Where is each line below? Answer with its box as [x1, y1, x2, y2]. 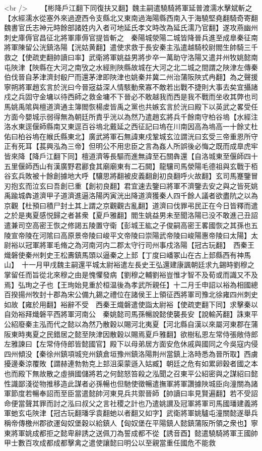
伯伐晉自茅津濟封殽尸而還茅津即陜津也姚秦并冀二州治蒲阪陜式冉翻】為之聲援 [4, 72, 258, 82]
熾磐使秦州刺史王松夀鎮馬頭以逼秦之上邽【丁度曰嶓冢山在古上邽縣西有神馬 [4, 249, 251, 260]
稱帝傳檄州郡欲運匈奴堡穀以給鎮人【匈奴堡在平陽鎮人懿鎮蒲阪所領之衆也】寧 [4, 417, 258, 428]
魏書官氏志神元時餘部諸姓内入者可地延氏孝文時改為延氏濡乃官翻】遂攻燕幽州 [4, 22, 258, 33]
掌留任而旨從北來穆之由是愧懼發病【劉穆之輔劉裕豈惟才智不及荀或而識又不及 [4, 269, 258, 280]
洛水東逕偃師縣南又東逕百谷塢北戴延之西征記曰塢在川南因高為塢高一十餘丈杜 [4, 121, 258, 132]
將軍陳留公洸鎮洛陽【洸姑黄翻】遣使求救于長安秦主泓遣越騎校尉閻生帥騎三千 [4, 42, 258, 52]
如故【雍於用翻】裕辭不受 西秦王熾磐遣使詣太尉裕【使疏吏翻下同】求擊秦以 [4, 299, 258, 309]
